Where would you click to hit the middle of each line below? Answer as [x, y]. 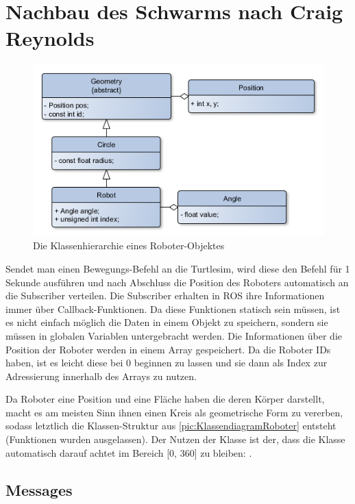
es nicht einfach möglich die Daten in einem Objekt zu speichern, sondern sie [167, 322]
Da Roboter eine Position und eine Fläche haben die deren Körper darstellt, [165, 399]
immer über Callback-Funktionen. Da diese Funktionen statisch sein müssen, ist [173, 308]
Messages [39, 489]
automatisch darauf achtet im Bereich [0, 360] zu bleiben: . [129, 452]
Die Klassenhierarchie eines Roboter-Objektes [129, 245]
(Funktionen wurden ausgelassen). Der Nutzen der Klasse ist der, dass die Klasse [175, 439]
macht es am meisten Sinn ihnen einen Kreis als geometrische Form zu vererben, [174, 412]
